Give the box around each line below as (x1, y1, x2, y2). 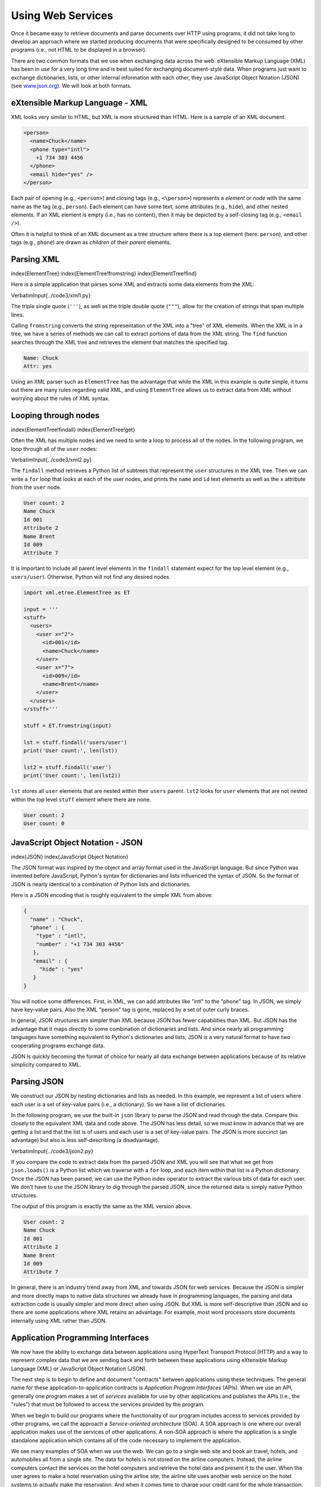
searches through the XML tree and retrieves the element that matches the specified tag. (11, 338, 229, 346)
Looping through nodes (11, 410, 100, 421)
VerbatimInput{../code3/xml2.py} (11, 456, 92, 463)
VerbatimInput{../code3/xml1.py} (11, 291, 91, 299)
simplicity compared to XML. (11, 1061, 81, 1068)
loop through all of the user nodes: (11, 445, 97, 452)
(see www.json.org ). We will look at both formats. (11, 82, 132, 89)
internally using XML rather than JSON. (11, 1317, 107, 1324)
